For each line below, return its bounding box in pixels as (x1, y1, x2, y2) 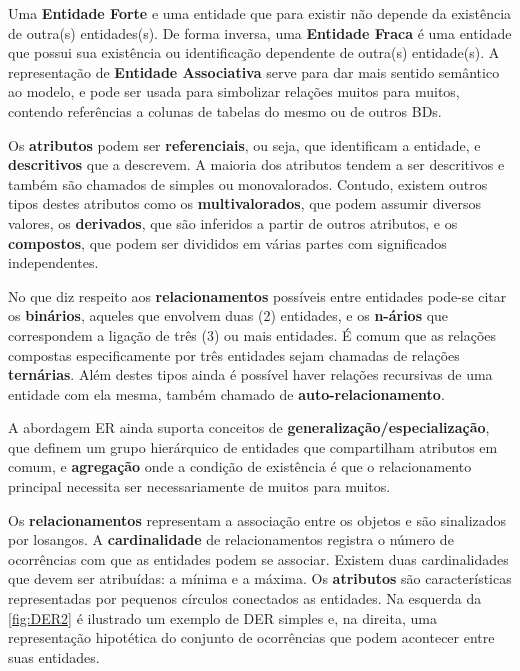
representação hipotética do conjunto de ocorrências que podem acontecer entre (8, 627, 495, 648)
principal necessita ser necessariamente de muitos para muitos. (8, 476, 391, 497)
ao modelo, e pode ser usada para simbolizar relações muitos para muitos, (8, 81, 460, 102)
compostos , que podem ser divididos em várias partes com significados (8, 232, 447, 253)
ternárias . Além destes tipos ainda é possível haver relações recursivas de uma (8, 364, 493, 385)
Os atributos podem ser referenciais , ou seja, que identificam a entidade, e (8, 134, 481, 155)
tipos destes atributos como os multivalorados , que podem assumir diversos (8, 193, 482, 214)
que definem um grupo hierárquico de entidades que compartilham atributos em (8, 436, 498, 457)
